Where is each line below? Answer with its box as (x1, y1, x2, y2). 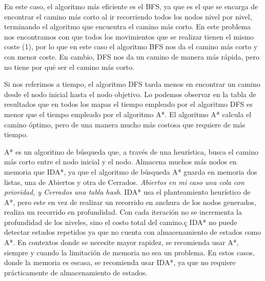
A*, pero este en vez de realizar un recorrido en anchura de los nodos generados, (4, 196, 256, 207)
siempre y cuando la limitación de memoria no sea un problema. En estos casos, (4, 247, 255, 257)
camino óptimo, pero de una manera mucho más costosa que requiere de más (4, 119, 246, 129)
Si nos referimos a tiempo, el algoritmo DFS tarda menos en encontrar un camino (4, 79, 260, 89)
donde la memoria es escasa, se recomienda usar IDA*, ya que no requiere (4, 257, 236, 268)
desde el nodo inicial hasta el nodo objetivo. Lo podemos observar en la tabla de (4, 88, 256, 99)
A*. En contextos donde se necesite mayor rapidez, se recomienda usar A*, (4, 237, 239, 248)
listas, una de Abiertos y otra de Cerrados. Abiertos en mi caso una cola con (4, 176, 244, 187)
